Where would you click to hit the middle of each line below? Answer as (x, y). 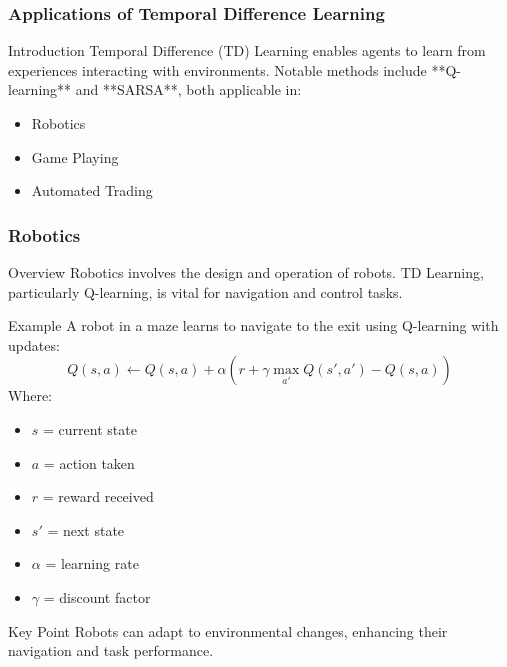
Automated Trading (92, 190)
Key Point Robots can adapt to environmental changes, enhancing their (228, 630)
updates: (34, 344)
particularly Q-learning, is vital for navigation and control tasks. (205, 291)
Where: (30, 395)
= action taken (89, 462)
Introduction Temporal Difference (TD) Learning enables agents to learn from (247, 50)
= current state (90, 428)
